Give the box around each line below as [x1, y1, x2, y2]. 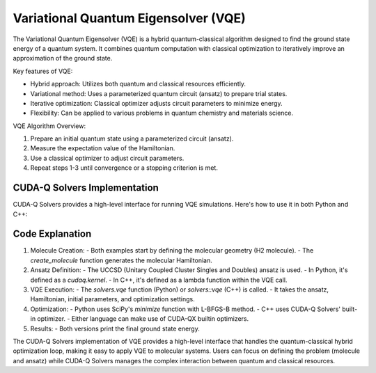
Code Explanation [13, 228, 92, 240]
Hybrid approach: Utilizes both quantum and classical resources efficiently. [30, 80, 246, 88]
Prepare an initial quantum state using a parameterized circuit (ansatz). [30, 134, 234, 143]
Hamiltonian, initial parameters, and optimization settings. [30, 295, 195, 303]
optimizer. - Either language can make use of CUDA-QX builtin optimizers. [37, 315, 249, 323]
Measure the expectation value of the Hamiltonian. [30, 144, 175, 152]
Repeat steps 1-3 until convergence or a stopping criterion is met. [30, 164, 219, 172]
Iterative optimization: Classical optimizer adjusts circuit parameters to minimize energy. [30, 99, 283, 107]
